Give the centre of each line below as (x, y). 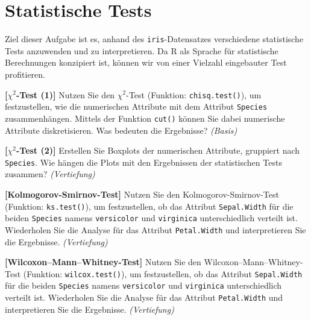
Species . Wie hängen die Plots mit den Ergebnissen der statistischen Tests (143, 162)
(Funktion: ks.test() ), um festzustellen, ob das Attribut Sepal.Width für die (149, 206)
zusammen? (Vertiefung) (50, 174)
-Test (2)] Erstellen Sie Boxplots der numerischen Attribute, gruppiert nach (158, 150)
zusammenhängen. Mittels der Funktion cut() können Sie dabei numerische (145, 118)
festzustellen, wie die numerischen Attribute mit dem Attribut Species (136, 106)
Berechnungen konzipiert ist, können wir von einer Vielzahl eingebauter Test (146, 62)
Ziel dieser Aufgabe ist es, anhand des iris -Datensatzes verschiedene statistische (154, 39)
